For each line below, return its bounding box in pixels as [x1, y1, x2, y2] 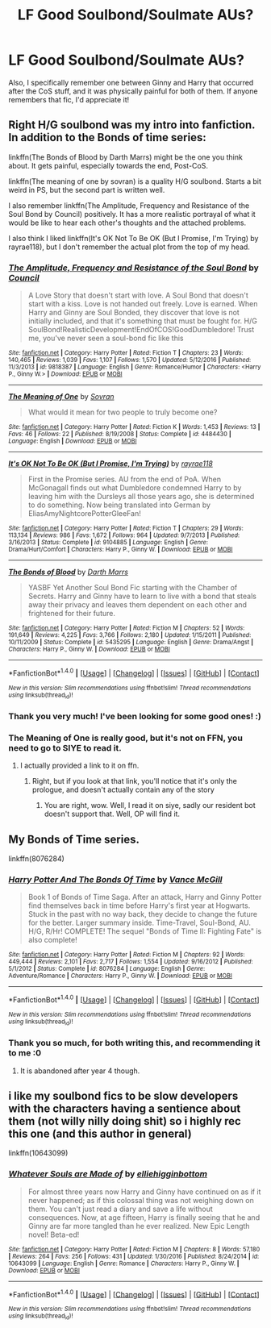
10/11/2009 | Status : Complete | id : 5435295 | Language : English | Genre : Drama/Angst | [8, 639, 254, 647]
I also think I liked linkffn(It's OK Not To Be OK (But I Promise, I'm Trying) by [8, 233, 259, 243]
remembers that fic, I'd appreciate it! [8, 94, 130, 104]
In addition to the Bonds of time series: [8, 131, 207, 144]
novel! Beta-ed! [27, 1230, 80, 1239]
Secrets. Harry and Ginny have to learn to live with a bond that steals [27, 591, 256, 602]
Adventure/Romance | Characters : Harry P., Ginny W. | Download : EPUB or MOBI [8, 972, 232, 980]
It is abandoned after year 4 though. [19, 1066, 140, 1076]
